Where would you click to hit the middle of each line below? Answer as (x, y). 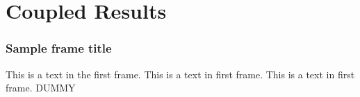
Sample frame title (59, 48)
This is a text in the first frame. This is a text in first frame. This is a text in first (180, 74)
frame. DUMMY (41, 88)
